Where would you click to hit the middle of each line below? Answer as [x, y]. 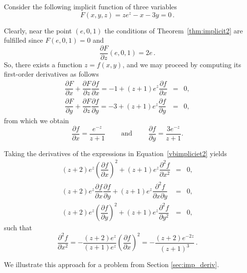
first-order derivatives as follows [51, 74]
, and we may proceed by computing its [182, 64]
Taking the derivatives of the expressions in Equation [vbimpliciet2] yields [115, 153]
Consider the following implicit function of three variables [91, 6]
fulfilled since [24, 40]
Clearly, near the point [38, 30]
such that [18, 228]
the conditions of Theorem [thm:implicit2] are [174, 30]
